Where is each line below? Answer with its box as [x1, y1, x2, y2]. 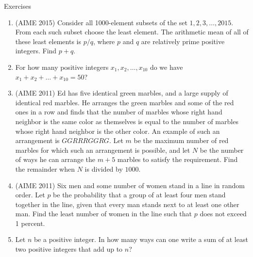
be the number [200, 145, 244, 155]
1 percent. [15, 218, 45, 228]
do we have [150, 62, 183, 72]
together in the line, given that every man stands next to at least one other [15, 199, 239, 209]
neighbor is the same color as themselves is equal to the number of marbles [15, 116, 238, 126]
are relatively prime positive [141, 36, 225, 46]
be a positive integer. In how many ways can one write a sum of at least [34, 234, 248, 244]
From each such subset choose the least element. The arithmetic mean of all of [15, 27, 249, 37]
